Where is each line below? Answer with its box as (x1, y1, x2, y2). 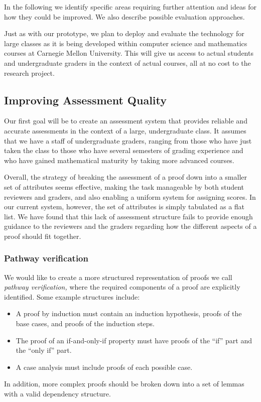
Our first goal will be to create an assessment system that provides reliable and (4, 115, 247, 126)
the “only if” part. (16, 345, 72, 355)
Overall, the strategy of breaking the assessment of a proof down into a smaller (4, 172, 247, 182)
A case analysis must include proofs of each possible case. (16, 361, 193, 372)
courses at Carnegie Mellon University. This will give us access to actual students (4, 48, 253, 58)
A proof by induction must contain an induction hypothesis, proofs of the (16, 308, 242, 319)
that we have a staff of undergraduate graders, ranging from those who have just (4, 135, 252, 146)
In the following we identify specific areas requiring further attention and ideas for (4, 2, 256, 12)
